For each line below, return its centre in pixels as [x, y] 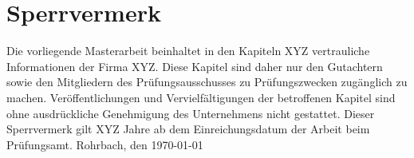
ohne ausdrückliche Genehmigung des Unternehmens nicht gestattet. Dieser [191, 113]
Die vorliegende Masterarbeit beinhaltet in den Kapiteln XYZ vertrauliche [188, 51]
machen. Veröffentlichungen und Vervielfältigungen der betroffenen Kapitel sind [201, 97]
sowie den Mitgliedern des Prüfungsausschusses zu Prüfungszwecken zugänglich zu [207, 82]
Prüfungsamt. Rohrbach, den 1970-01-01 [105, 144]
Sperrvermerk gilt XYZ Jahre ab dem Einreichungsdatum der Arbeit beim [188, 129]
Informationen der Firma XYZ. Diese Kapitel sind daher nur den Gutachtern [195, 66]
